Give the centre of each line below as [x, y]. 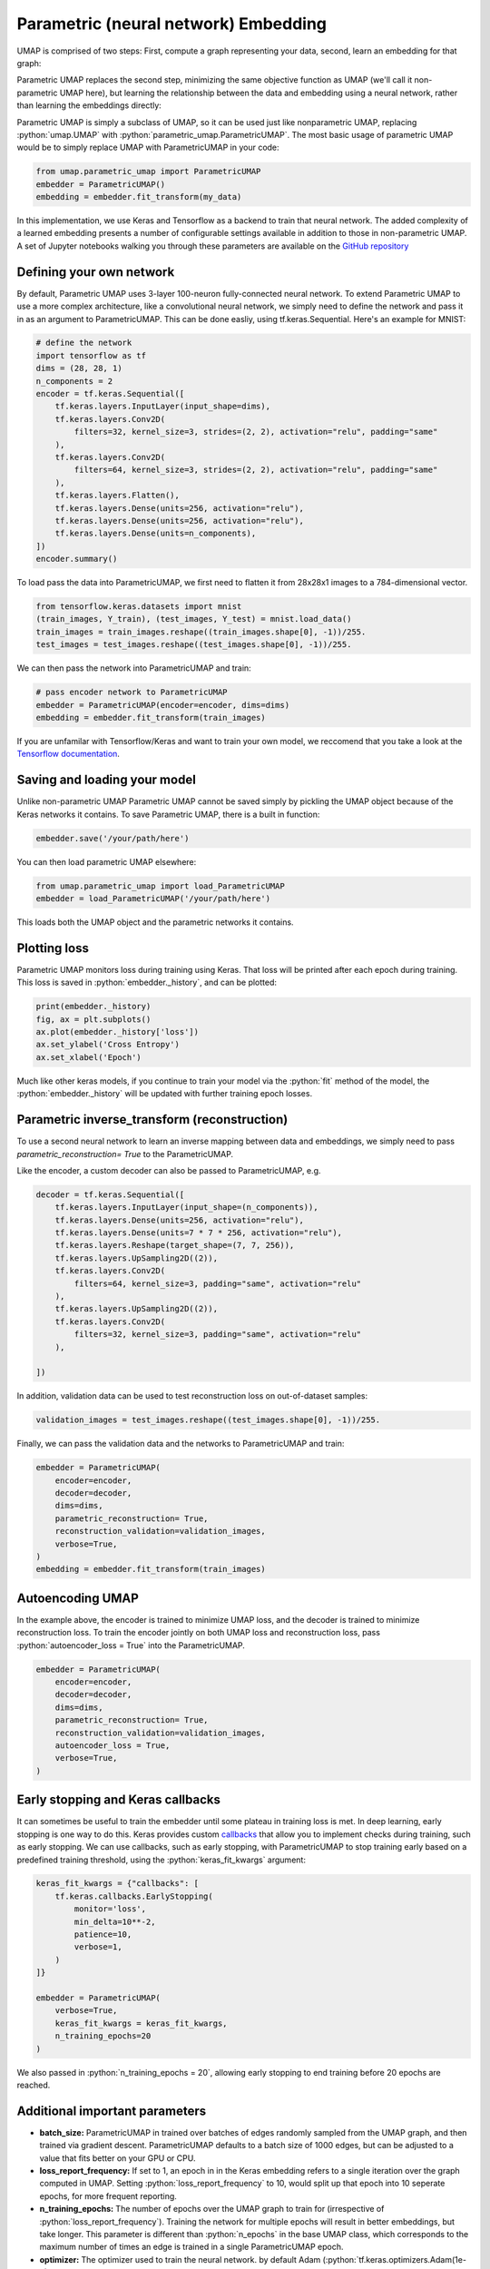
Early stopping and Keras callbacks [119, 1800]
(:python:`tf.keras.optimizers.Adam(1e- [395, 2259]
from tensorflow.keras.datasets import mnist [139, 607]
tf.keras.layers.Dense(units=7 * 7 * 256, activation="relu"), [199, 1233]
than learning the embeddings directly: [89, 105]
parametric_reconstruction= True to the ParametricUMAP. [125, 1154]
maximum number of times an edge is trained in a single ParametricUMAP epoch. [191, 2247]
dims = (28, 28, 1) [79, 368]
